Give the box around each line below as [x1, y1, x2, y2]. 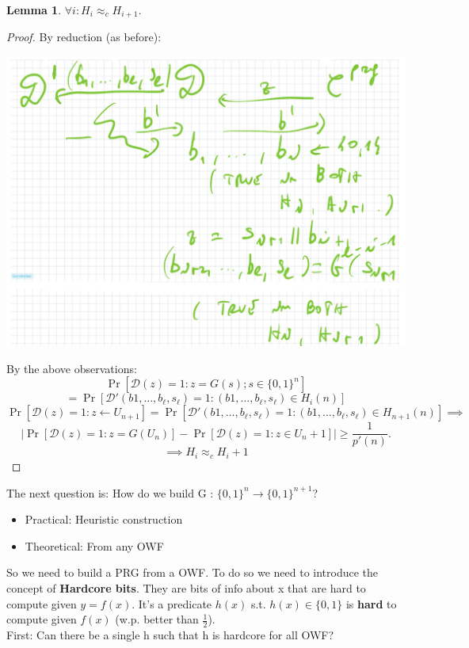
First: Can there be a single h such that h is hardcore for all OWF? [6, 626, 334, 642]
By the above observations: [6, 360, 137, 376]
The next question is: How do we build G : [6, 484, 214, 501]
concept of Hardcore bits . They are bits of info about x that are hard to [6, 579, 366, 596]
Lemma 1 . [6, 2, 62, 17]
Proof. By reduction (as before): [6, 29, 162, 45]
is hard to [345, 595, 397, 612]
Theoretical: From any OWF [25, 537, 164, 554]
